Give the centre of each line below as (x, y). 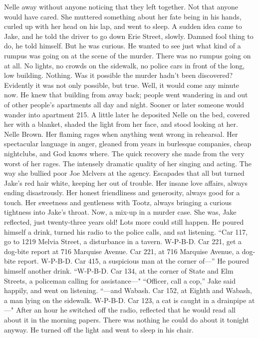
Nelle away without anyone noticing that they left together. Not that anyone (121, 6)
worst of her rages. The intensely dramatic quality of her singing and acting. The (128, 163)
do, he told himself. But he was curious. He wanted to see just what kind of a (123, 46)
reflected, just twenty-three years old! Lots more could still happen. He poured (124, 222)
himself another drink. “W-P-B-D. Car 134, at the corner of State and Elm (119, 271)
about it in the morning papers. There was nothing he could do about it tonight (127, 320)
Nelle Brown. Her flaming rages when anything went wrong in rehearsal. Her (121, 134)
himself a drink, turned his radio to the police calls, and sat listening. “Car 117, (126, 231)
